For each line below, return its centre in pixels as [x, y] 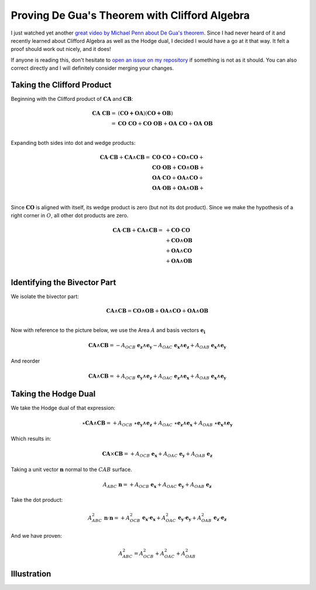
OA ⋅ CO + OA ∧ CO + [178, 178]
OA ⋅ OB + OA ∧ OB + [178, 188]
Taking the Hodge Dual [53, 394]
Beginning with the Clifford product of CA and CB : [72, 99]
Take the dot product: [37, 500]
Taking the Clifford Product [61, 85]
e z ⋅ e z [220, 518]
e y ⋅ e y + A [190, 518]
